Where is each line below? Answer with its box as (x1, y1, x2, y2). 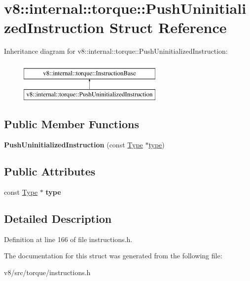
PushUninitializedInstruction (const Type (4, 140, 143, 150)
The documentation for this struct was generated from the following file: (4, 250, 222, 261)
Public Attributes (4, 164, 96, 179)
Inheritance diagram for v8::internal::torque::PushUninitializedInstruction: (4, 46, 228, 56)
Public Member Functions (4, 116, 139, 132)
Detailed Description (4, 211, 112, 226)
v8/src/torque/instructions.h (4, 267, 91, 278)
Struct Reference (109, 17, 227, 37)
